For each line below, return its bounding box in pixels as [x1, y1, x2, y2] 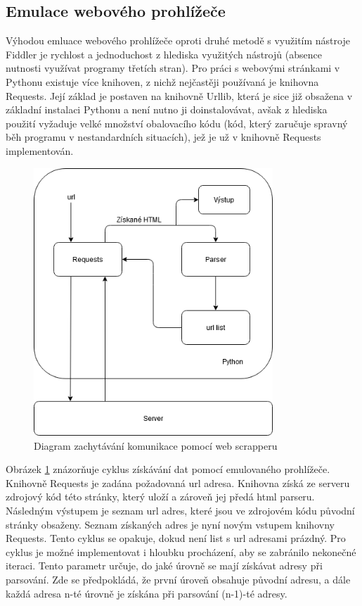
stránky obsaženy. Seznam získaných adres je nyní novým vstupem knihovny [6, 517, 335, 531]
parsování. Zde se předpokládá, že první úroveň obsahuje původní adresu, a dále [6, 572, 351, 587]
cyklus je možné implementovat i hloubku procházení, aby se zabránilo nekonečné [6, 544, 356, 559]
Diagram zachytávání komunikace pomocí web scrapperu [34, 438, 278, 453]
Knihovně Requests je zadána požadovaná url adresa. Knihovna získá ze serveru [6, 475, 350, 490]
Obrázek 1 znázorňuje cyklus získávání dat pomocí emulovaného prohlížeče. [6, 462, 330, 476]
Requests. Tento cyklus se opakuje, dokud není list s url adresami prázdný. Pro [6, 531, 346, 545]
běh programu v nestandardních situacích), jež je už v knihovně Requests [6, 130, 321, 144]
